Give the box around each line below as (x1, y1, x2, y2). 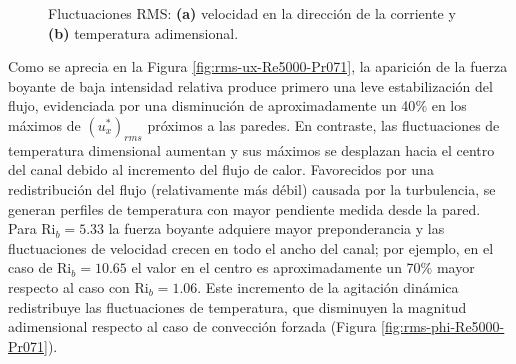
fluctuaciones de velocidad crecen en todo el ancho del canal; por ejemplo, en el (8, 237, 494, 258)
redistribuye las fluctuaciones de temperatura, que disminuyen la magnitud (8, 296, 467, 317)
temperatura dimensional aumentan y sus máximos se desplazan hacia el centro (8, 139, 495, 160)
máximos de (8, 114, 81, 135)
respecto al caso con (8, 276, 130, 297)
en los (431, 95, 467, 116)
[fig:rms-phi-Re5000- (381, 316, 505, 337)
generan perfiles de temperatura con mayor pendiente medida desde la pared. (8, 198, 481, 219)
